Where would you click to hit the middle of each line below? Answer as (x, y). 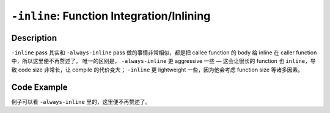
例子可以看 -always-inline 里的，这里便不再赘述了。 (81, 101)
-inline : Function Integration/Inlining (111, 16)
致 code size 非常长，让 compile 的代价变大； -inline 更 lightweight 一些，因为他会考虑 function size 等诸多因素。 (157, 70)
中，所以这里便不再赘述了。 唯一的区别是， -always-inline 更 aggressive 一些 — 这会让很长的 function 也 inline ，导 (163, 61)
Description (34, 38)
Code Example (39, 87)
